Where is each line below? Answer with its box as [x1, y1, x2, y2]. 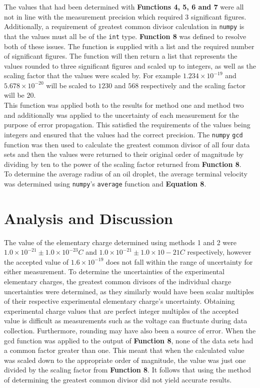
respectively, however [187, 247, 251, 257]
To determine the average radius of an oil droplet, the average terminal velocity [4, 168, 247, 179]
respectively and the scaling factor [140, 80, 245, 90]
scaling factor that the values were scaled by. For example [4, 70, 181, 81]
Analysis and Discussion [4, 208, 173, 228]
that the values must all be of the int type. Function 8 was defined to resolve [4, 31, 246, 41]
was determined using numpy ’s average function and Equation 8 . [4, 178, 206, 188]
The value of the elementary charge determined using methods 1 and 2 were [4, 237, 236, 247]
